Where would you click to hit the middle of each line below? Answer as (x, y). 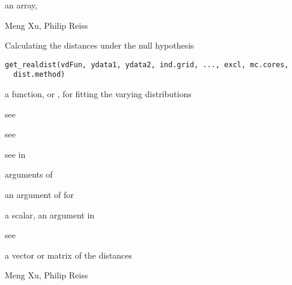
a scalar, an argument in (50, 214)
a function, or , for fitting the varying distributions (98, 94)
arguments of (29, 174)
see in (15, 154)
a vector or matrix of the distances (68, 255)
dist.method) (39, 75)
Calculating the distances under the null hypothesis (99, 45)
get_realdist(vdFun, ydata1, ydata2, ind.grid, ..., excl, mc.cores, (147, 64)
